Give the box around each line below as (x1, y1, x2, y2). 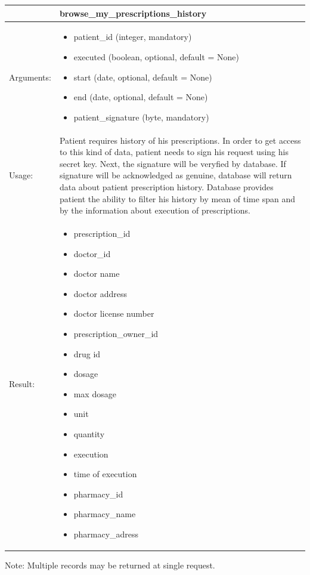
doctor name (73, 267, 120, 280)
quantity (73, 427, 105, 440)
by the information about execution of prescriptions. (59, 204, 250, 217)
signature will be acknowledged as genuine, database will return (59, 169, 292, 181)
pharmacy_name (73, 508, 136, 520)
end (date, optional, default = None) (73, 91, 208, 103)
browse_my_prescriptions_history (59, 7, 207, 19)
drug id (73, 347, 101, 360)
